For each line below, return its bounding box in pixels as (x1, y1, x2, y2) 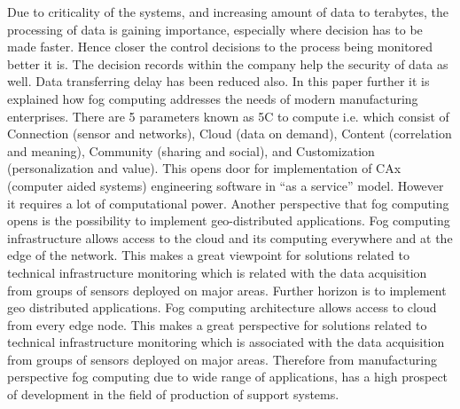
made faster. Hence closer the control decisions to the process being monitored (7, 37, 433, 56)
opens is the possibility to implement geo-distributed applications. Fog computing (7, 211, 450, 230)
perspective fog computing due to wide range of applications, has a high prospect (7, 367, 448, 386)
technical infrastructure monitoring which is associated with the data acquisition (7, 333, 445, 351)
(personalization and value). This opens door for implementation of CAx (7, 159, 402, 177)
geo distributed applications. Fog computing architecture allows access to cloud (7, 298, 437, 317)
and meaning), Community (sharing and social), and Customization (7, 141, 375, 160)
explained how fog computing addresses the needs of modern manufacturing (7, 89, 418, 107)
